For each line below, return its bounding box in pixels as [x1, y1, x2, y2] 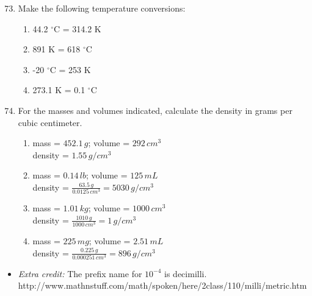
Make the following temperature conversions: [18, 2, 186, 14]
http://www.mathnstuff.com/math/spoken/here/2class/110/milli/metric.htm [18, 279, 307, 292]
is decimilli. [164, 267, 207, 280]
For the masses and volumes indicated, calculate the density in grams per [18, 104, 292, 116]
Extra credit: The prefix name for [18, 267, 142, 280]
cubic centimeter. [18, 116, 82, 129]
